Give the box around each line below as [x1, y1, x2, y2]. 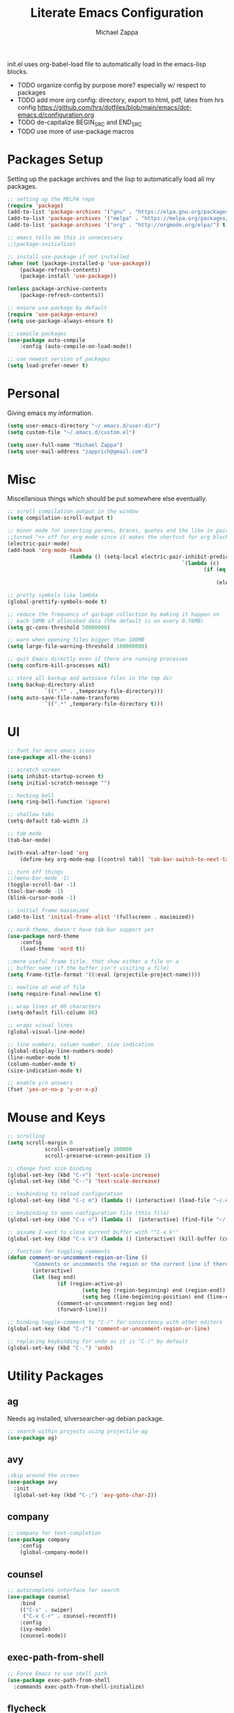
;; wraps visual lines [7, 1022, 73, 1029]
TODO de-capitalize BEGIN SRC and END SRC [17, 117, 142, 128]
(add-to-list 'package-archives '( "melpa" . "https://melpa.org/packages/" [7, 215, 232, 222]
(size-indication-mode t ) [7, 1067, 82, 1074]
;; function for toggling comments [7, 1248, 111, 1255]
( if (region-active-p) [56, 1280, 123, 1287]
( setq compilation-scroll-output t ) [7, 515, 114, 522]
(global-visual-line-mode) [7, 1028, 86, 1035]
